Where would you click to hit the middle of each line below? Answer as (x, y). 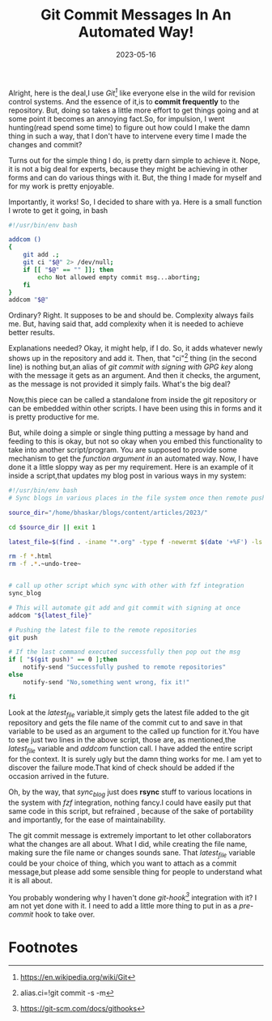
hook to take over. (65, 915)
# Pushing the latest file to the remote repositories (103, 630)
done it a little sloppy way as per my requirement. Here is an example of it (131, 467)
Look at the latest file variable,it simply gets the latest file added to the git (129, 713)
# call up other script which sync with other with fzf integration (126, 586)
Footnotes (43, 947)
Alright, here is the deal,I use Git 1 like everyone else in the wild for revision (132, 92)
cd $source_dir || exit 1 (52, 527)
